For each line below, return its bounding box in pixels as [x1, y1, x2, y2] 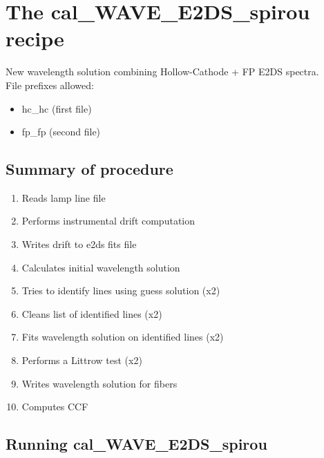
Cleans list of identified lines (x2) [21, 306, 162, 321]
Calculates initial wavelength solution [21, 260, 180, 274]
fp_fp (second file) [21, 124, 101, 139]
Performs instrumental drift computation [21, 213, 196, 228]
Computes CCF [21, 399, 88, 414]
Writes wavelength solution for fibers [21, 376, 178, 390]
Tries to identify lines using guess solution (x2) [21, 283, 220, 298]
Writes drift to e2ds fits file [21, 237, 137, 251]
